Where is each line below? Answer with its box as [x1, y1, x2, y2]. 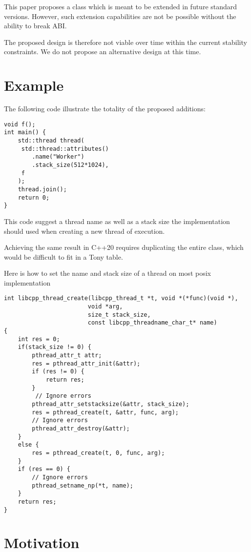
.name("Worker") [32, 153, 84, 161]
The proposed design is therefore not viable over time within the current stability [4, 37, 247, 47]
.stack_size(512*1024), [32, 161, 109, 168]
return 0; [18, 194, 50, 201]
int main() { [4, 129, 46, 136]
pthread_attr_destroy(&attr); [32, 425, 130, 432]
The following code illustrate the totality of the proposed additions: [4, 103, 206, 114]
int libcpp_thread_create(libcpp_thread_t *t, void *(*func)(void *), [4, 295, 238, 302]
